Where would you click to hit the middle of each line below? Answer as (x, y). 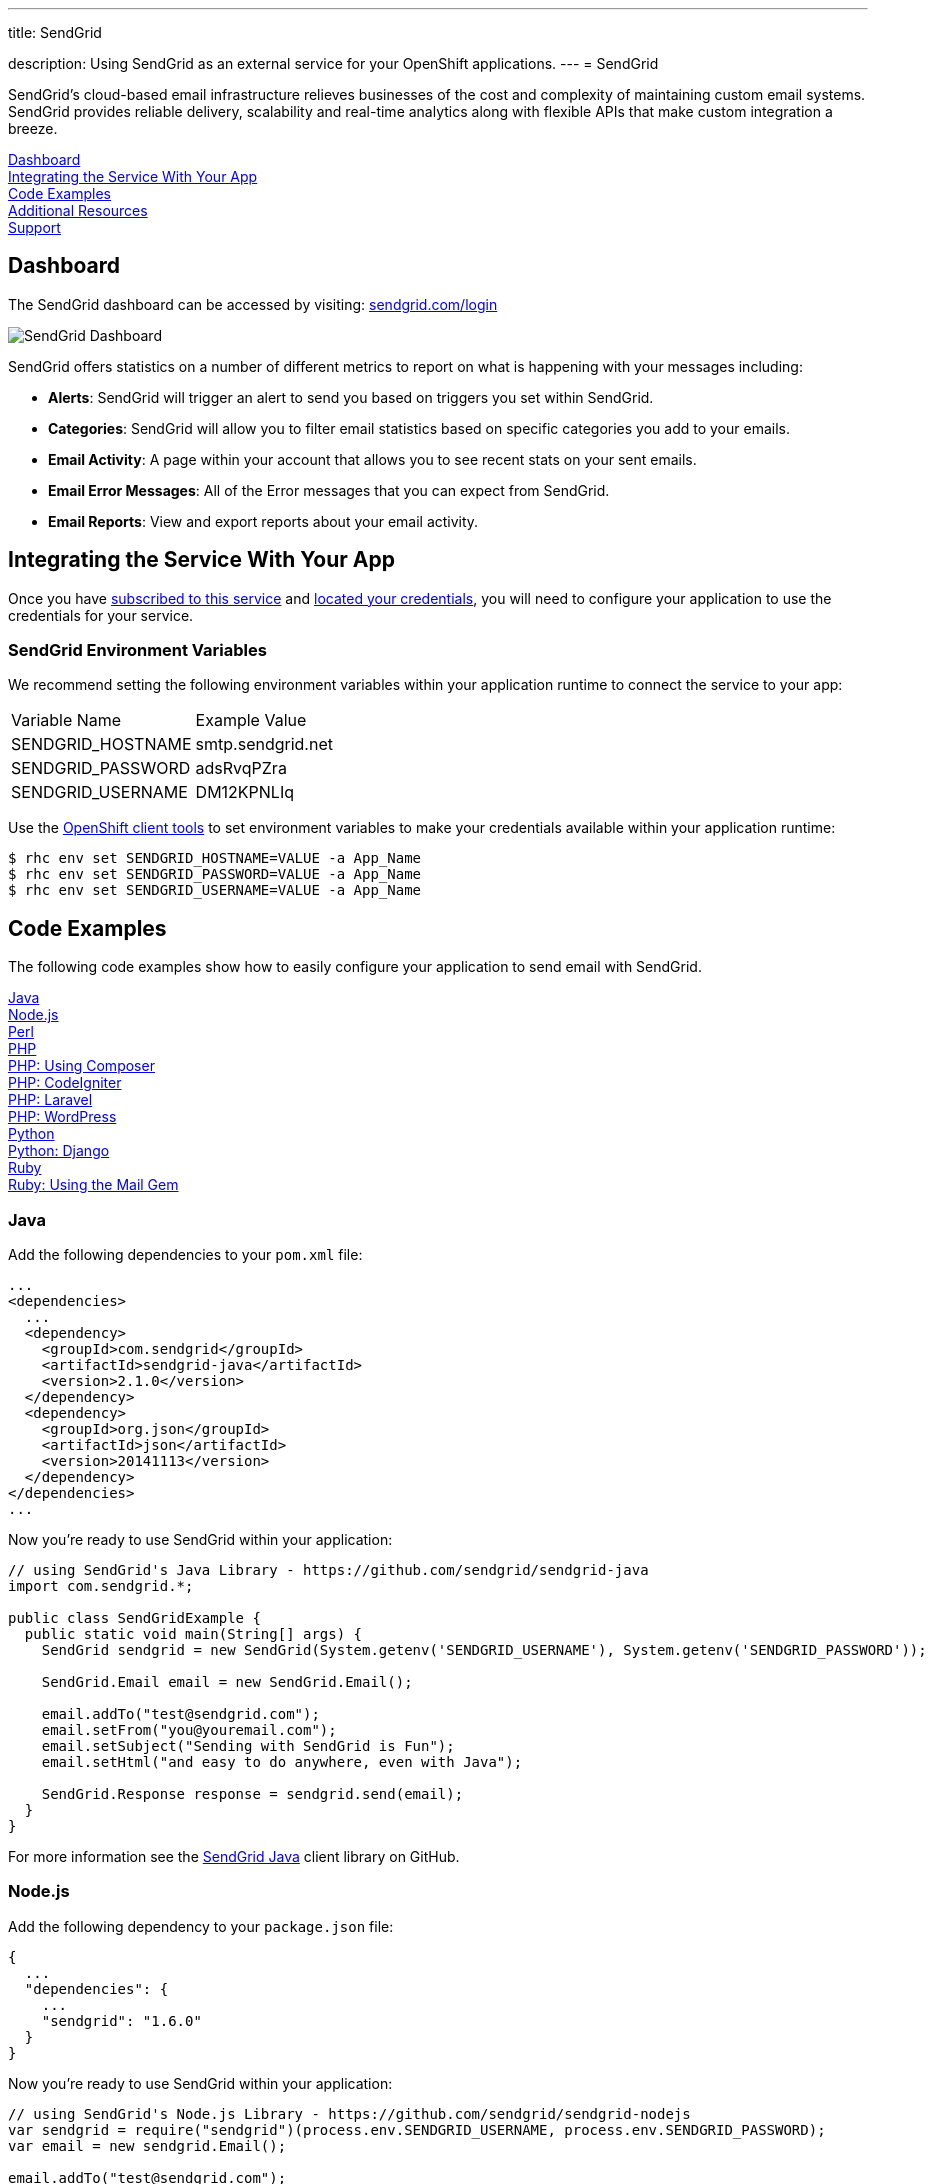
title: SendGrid (55, 32)
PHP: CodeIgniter (65, 1083)
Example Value (251, 720)
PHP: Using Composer (81, 1066)
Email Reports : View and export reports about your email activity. (263, 521)
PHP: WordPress (62, 1117)
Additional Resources (78, 210)
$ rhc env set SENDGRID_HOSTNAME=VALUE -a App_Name (215, 858)
